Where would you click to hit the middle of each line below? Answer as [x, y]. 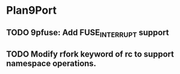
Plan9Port [31, 10]
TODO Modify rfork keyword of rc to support [90, 54]
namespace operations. [51, 64]
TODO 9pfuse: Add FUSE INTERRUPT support [88, 33]
